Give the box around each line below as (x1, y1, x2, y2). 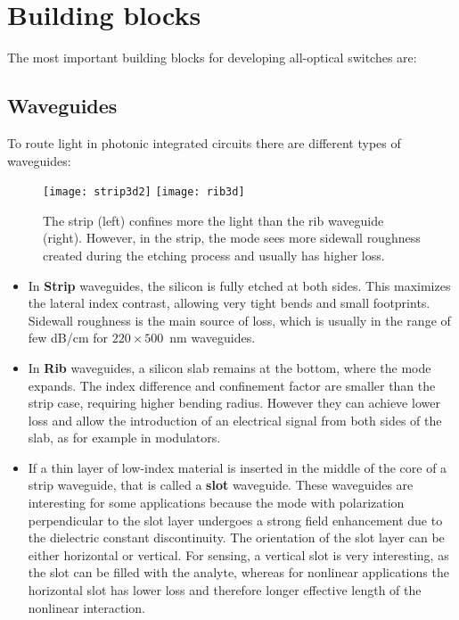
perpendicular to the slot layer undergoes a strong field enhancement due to (28, 510, 443, 529)
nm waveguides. (169, 328, 256, 347)
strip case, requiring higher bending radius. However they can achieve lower (28, 393, 440, 412)
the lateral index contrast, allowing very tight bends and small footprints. (28, 293, 430, 312)
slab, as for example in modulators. (28, 428, 221, 447)
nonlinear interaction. (28, 598, 145, 616)
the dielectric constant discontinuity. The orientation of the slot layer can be (28, 528, 445, 547)
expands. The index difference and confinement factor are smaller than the (28, 376, 436, 394)
